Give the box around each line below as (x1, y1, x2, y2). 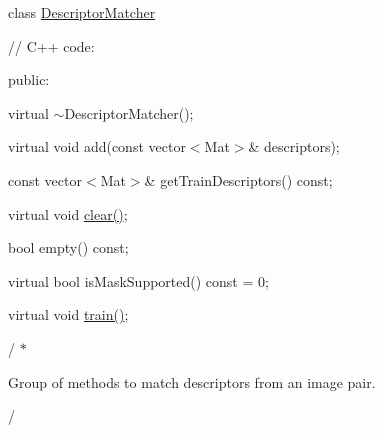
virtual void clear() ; (8, 203, 128, 224)
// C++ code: (8, 35, 95, 56)
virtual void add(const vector (8, 136, 186, 157)
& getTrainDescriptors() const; (144, 169, 333, 190)
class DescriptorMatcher (8, 2, 156, 22)
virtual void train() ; (8, 304, 129, 325)
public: (8, 69, 50, 90)
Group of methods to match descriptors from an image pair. (8, 371, 376, 392)
